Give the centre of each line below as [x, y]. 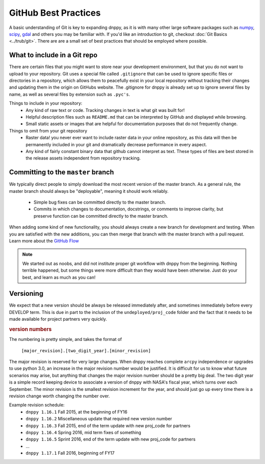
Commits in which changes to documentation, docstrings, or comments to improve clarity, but [128, 209]
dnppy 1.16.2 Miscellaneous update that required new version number [99, 419]
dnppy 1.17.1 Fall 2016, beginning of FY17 [70, 453]
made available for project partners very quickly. [58, 319]
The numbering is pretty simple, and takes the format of [66, 339]
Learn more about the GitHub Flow [44, 241]
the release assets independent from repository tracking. [83, 158]
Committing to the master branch [62, 172]
